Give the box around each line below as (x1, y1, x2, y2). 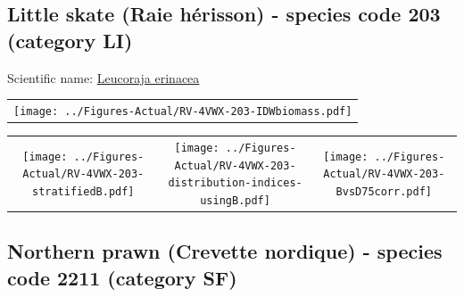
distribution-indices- (168, 177, 302, 190)
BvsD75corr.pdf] (336, 185, 432, 198)
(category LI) (7, 26, 133, 54)
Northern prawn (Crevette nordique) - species (7, 237, 443, 265)
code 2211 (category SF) (7, 263, 237, 291)
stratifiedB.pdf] (31, 185, 135, 198)
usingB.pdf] (200, 194, 270, 207)
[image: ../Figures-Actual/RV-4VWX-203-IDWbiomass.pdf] (13, 104, 352, 118)
